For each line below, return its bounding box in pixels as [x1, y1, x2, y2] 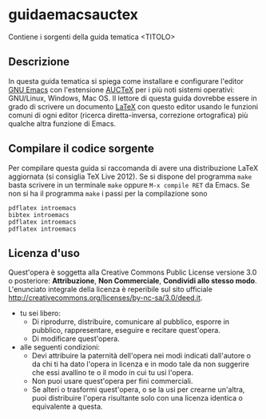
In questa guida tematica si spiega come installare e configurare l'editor [8, 76, 244, 85]
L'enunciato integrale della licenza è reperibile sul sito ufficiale [8, 285, 213, 294]
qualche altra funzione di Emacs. [8, 118, 117, 128]
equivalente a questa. [31, 401, 103, 412]
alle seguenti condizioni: [19, 342, 101, 352]
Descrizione [8, 55, 70, 69]
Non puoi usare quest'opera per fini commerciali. [31, 377, 193, 386]
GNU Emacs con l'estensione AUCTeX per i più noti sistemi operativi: [8, 85, 235, 94]
